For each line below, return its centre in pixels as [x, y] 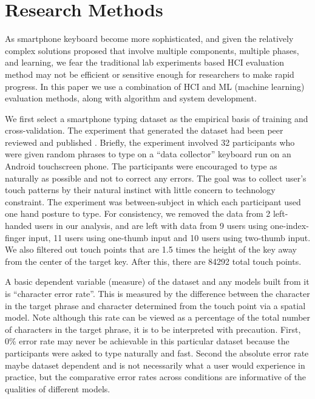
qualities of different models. [58, 388]
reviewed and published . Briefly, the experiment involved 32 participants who [150, 142]
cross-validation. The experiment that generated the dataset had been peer [144, 130]
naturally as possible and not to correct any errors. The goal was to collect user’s [156, 178]
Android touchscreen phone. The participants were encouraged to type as [141, 166]
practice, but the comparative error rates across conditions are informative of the [156, 377]
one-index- [290, 226]
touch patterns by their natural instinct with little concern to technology [140, 190]
